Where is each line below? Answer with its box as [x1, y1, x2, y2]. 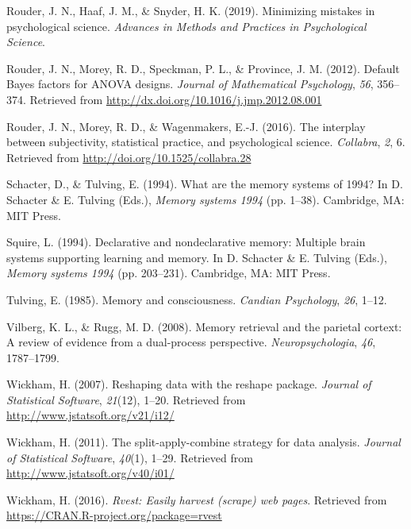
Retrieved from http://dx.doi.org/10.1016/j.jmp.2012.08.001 [29, 91, 322, 107]
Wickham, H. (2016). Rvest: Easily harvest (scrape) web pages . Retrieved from [6, 491, 387, 508]
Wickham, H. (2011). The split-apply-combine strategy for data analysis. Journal [6, 434, 401, 450]
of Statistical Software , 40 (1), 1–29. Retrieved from [6, 449, 253, 465]
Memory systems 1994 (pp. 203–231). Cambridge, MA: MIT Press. [6, 264, 331, 281]
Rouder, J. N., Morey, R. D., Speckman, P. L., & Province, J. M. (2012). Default [6, 60, 400, 76]
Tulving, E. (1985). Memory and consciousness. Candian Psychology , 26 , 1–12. [6, 291, 387, 307]
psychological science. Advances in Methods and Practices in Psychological [6, 17, 367, 34]
